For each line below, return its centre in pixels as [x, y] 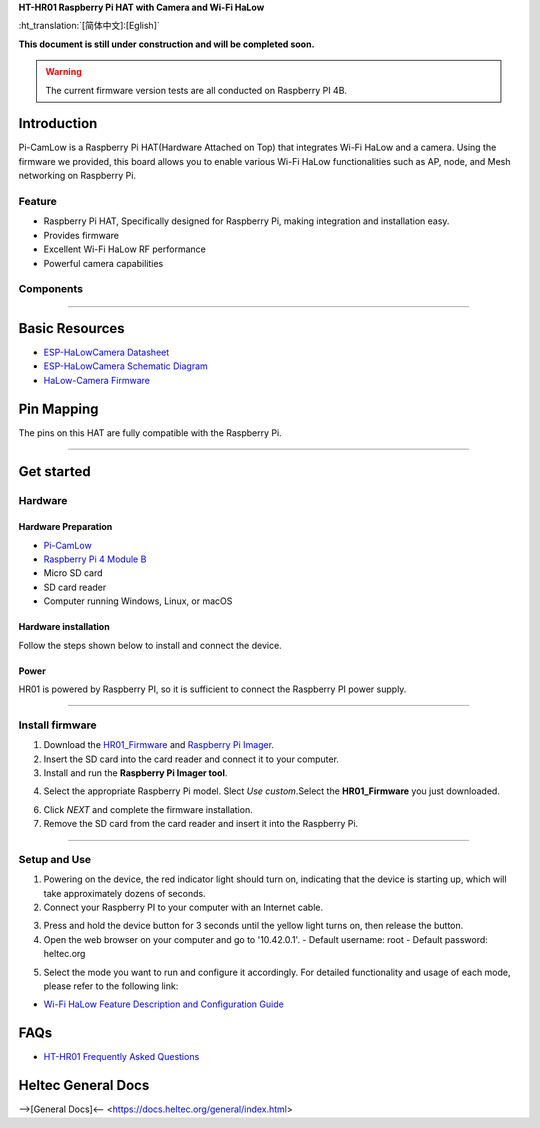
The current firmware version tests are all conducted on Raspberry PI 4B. [196, 90]
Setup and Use [55, 859]
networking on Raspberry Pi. [77, 176]
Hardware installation [64, 627]
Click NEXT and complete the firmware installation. [148, 809]
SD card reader [75, 587]
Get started [54, 471]
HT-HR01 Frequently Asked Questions [121, 1057]
